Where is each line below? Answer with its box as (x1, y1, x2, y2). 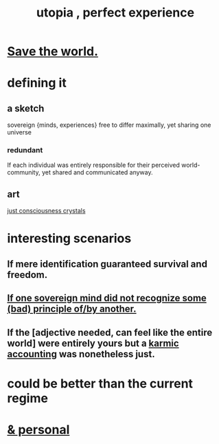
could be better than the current (7, 376, 194, 391)
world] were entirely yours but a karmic (7, 337, 180, 349)
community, (7, 168, 41, 176)
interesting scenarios (7, 231, 132, 246)
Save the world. (7, 43, 98, 59)
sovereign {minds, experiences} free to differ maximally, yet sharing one (7, 121, 211, 129)
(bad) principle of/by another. (7, 303, 137, 315)
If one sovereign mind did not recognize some (7, 292, 207, 304)
